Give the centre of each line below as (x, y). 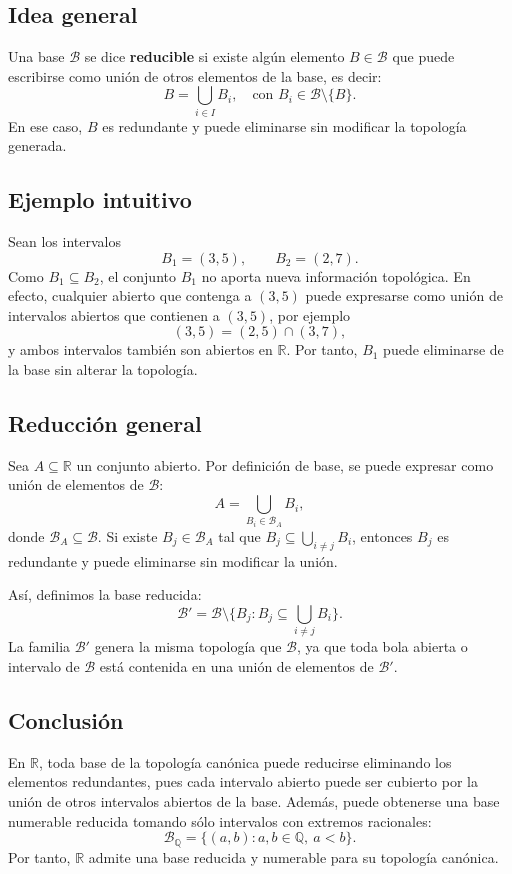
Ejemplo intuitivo (100, 199)
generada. (37, 145)
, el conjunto (137, 275)
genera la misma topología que (188, 646)
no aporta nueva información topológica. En (336, 275)
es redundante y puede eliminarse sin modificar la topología (284, 125)
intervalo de (44, 665)
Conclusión (66, 719)
